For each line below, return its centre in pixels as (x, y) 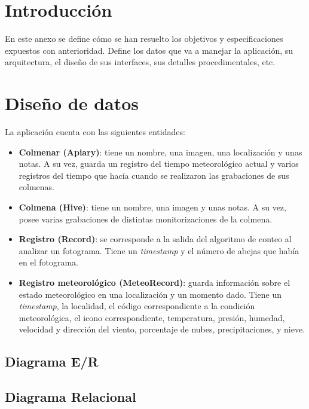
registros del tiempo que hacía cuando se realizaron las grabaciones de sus (154, 175)
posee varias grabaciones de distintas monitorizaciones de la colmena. (146, 219)
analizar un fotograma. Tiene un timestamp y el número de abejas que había (159, 250)
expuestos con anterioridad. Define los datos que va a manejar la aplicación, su (149, 50)
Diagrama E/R (52, 361)
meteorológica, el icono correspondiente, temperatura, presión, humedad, (152, 317)
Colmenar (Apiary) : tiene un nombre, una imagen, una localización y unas (160, 152)
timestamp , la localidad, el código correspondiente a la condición (137, 306)
